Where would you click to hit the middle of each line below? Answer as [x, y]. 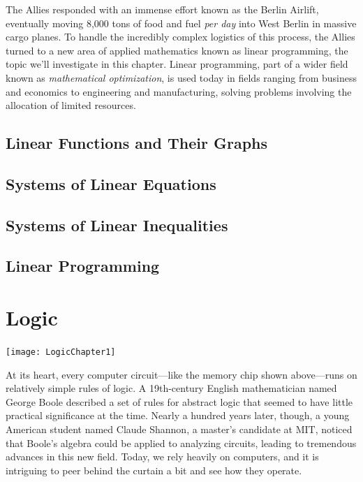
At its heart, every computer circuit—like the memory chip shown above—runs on [181, 374]
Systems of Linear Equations [111, 183]
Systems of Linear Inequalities [117, 225]
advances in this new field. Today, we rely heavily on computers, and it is [162, 457]
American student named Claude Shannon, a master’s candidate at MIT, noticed [179, 429]
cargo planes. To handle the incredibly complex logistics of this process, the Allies [180, 37]
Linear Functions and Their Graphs [137, 143]
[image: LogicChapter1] [61, 352]
